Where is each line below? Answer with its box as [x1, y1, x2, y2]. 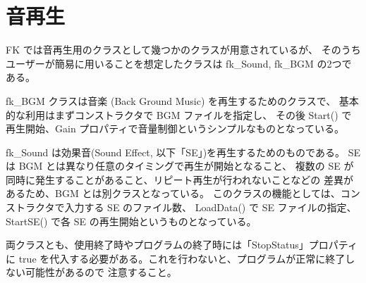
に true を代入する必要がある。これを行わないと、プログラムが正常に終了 [6, 251, 346, 265]
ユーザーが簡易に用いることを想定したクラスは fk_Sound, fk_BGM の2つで [6, 56, 352, 70]
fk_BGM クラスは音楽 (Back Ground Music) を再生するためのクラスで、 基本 [6, 93, 359, 108]
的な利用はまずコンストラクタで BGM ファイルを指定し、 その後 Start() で [6, 107, 352, 122]
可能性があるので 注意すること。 [25, 265, 177, 279]
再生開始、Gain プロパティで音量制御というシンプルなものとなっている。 [6, 121, 344, 136]
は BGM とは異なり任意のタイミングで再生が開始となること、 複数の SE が [6, 158, 354, 173]
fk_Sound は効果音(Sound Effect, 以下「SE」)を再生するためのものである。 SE [6, 144, 360, 159]
